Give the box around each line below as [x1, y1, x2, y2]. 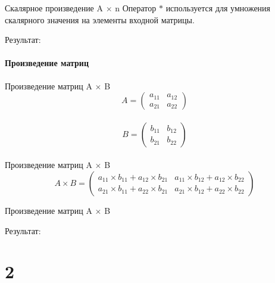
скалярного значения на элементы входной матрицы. [5, 13, 195, 26]
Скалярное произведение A [5, 2, 103, 14]
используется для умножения [165, 2, 271, 14]
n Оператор [115, 2, 157, 14]
